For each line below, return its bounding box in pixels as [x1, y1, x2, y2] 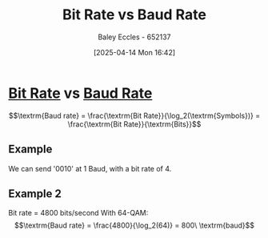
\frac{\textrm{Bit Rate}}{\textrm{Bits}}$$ [67, 119, 202, 129]
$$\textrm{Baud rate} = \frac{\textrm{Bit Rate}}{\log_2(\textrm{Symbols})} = [8, 111, 261, 120]
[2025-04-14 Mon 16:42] [93, 47, 176, 57]
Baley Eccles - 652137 [98, 32, 171, 42]
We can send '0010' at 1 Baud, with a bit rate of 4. [8, 163, 172, 173]
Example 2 [8, 187, 62, 200]
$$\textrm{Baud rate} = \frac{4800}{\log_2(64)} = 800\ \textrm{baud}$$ [14, 220, 254, 230]
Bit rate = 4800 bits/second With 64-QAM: [8, 208, 149, 218]
